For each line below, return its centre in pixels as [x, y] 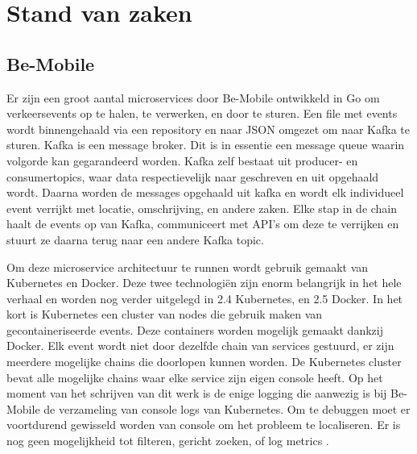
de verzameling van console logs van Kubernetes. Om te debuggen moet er [227, 408]
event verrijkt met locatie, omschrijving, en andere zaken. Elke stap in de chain [202, 208]
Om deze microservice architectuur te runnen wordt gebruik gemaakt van [188, 267]
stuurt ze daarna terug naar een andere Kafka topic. [135, 239]
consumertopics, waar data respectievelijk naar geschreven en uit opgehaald [193, 176]
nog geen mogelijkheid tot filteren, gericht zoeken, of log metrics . [168, 441]
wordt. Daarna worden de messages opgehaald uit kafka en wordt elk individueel [205, 192]
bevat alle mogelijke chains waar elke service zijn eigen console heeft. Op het [195, 377]
